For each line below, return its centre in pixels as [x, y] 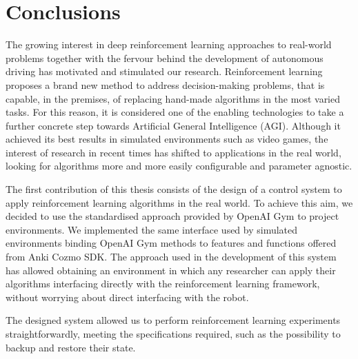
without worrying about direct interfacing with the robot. [127, 297]
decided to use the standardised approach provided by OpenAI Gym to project [172, 216]
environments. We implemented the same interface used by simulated [152, 229]
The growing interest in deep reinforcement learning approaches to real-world [169, 44]
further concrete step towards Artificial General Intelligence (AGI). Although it [173, 125]
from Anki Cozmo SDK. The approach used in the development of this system [171, 257]
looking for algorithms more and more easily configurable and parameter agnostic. [179, 166]
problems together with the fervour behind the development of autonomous [165, 58]
